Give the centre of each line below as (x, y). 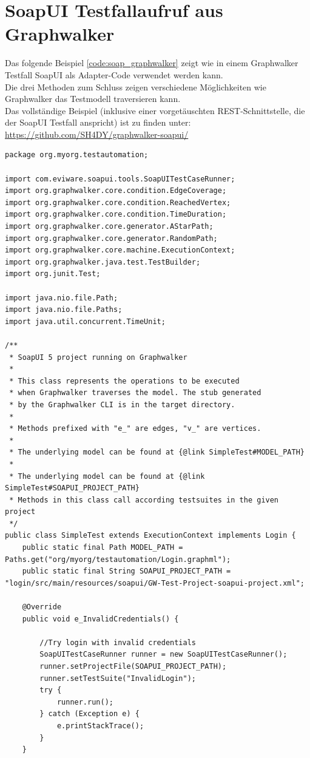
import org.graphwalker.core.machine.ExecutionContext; (120, 250)
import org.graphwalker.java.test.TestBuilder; (103, 262)
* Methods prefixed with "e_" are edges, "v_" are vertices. (135, 429)
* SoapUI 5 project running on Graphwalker (98, 357)
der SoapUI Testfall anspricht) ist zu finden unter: (98, 122)
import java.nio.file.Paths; (64, 310)
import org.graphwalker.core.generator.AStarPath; (109, 227)
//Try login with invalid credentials (118, 642)
